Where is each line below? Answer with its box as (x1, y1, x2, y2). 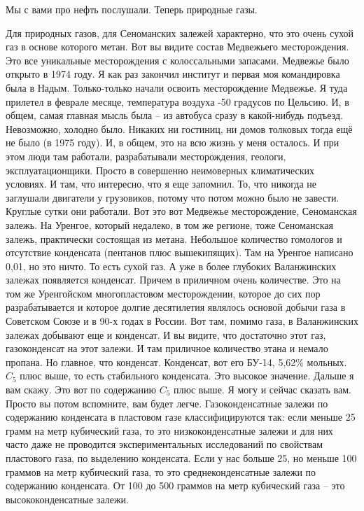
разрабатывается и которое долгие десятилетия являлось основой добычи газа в (6, 300, 346, 314)
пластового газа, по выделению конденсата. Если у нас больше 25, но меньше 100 (6, 451, 357, 465)
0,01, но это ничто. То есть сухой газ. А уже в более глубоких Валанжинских (6, 258, 337, 273)
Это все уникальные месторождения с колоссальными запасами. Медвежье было (6, 52, 349, 67)
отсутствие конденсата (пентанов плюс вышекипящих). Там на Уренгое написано (6, 245, 353, 260)
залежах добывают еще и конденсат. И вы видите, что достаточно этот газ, (6, 327, 326, 342)
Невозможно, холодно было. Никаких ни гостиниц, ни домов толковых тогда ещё (6, 121, 353, 136)
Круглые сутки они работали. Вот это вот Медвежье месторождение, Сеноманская (6, 204, 357, 218)
